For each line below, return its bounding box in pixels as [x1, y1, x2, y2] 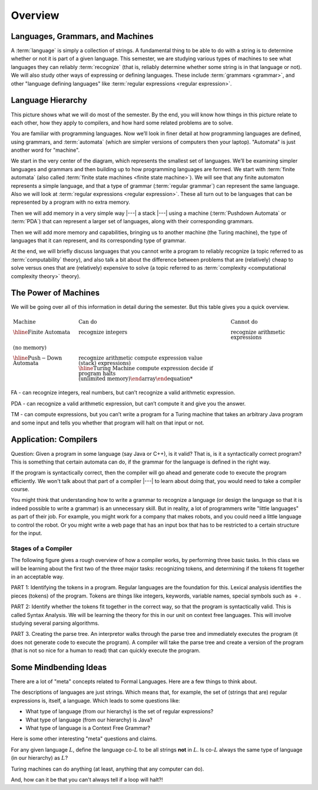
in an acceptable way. [11, 573, 64, 580]
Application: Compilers [11, 435, 98, 445]
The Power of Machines [11, 288, 100, 298]
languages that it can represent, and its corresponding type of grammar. [11, 237, 186, 244]
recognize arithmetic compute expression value [78, 354, 203, 361]
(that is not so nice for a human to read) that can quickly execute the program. [11, 647, 201, 654]
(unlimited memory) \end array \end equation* [78, 375, 193, 382]
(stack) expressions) [78, 360, 131, 366]
